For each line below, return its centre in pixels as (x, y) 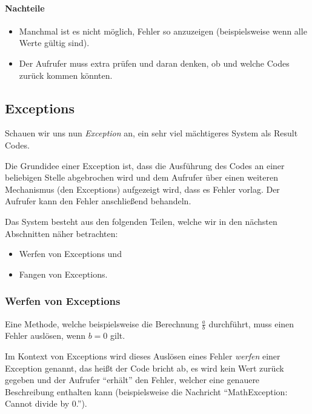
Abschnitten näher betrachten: (61, 233)
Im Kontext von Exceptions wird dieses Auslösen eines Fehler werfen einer (143, 356)
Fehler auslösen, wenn (45, 336)
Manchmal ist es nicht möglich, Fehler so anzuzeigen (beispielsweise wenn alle (163, 31)
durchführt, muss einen (251, 323)
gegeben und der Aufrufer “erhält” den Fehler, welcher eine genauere (132, 380)
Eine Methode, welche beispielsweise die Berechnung (102, 323)
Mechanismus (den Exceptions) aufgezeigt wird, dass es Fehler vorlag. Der (142, 189)
